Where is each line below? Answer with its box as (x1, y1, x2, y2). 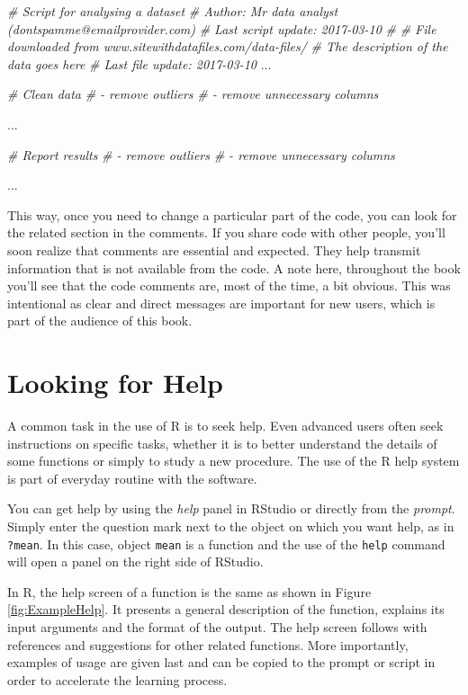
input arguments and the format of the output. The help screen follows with (7, 618, 427, 637)
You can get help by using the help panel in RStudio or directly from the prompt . (7, 499, 455, 518)
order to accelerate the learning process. (7, 670, 228, 689)
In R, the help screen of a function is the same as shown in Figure (7, 582, 372, 601)
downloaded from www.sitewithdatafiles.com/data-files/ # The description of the (7, 37, 448, 56)
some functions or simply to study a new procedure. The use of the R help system (7, 451, 460, 470)
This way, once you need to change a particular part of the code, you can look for (7, 205, 457, 224)
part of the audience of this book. (7, 311, 193, 330)
